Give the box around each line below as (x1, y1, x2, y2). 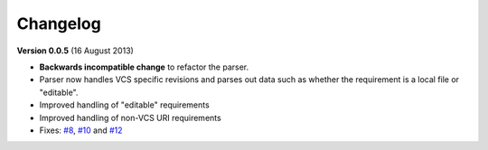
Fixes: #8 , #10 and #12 (39, 125, 123, 136)
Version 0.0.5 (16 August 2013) (16, 45, 135, 56)
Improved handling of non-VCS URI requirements (39, 112, 221, 123)
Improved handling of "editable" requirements (39, 99, 210, 110)
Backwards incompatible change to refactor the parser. (39, 61, 249, 72)
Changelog (16, 14, 101, 33)
